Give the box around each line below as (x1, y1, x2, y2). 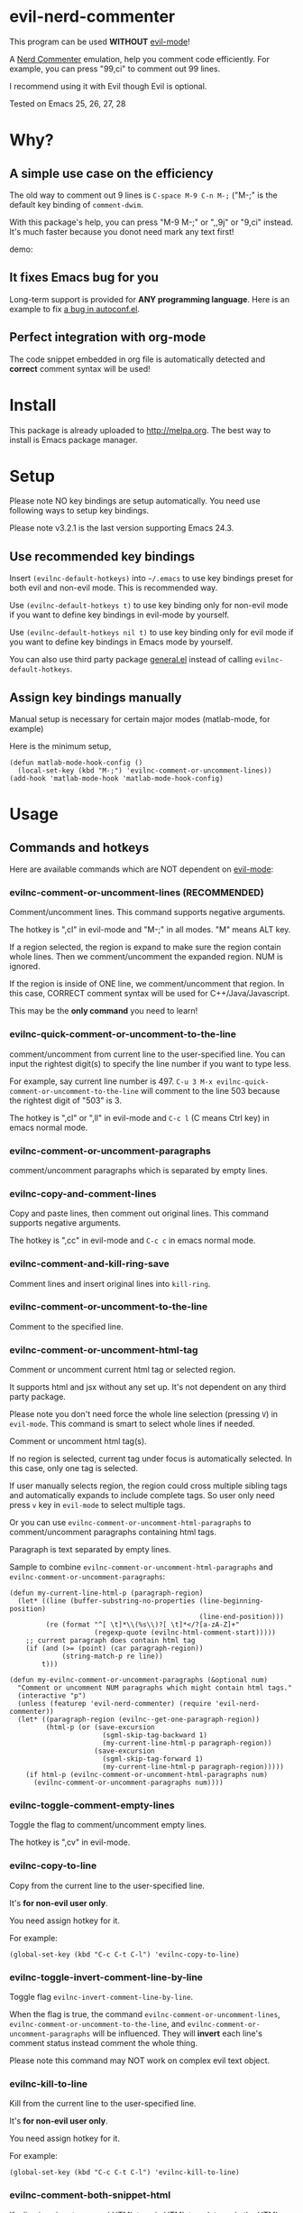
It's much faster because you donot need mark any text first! (9, 226, 234, 236)
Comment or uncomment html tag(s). (9, 1436, 147, 1447)
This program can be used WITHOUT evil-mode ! (9, 36, 191, 47)
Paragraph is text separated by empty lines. (9, 1544, 171, 1555)
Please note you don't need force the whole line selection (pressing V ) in (9, 1409, 278, 1420)
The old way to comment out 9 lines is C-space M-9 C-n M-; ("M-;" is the (9, 190, 278, 200)
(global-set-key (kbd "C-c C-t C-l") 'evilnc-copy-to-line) (9, 1949, 241, 1959)
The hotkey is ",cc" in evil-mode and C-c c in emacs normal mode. (9, 1235, 256, 1246)
